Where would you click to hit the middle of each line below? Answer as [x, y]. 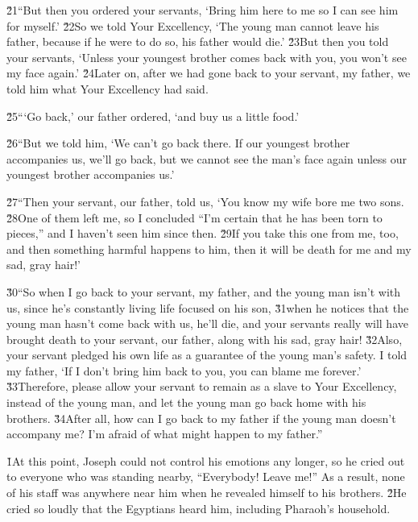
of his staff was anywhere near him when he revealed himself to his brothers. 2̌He [207, 493]
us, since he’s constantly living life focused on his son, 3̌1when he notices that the [208, 307]
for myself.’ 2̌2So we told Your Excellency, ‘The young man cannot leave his [193, 25]
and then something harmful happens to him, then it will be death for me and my [209, 249]
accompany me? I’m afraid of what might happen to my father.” [165, 434]
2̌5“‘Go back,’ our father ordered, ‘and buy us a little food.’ [153, 116]
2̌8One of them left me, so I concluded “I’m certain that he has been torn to [195, 217]
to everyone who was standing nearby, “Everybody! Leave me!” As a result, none [206, 476]
